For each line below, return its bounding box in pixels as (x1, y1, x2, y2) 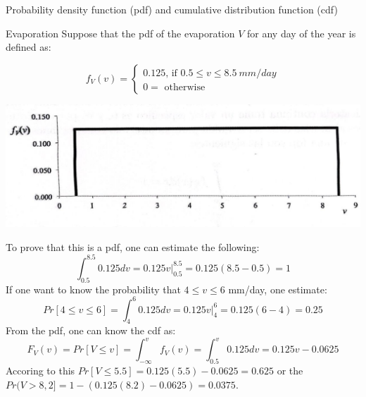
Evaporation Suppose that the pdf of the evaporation (6, 25, 235, 40)
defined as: (6, 39, 51, 54)
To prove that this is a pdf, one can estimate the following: (6, 239, 260, 254)
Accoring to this (6, 363, 75, 378)
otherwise (164, 82, 206, 92)
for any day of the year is (247, 25, 356, 40)
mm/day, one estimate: (228, 281, 327, 296)
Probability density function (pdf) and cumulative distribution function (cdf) (6, 2, 338, 16)
